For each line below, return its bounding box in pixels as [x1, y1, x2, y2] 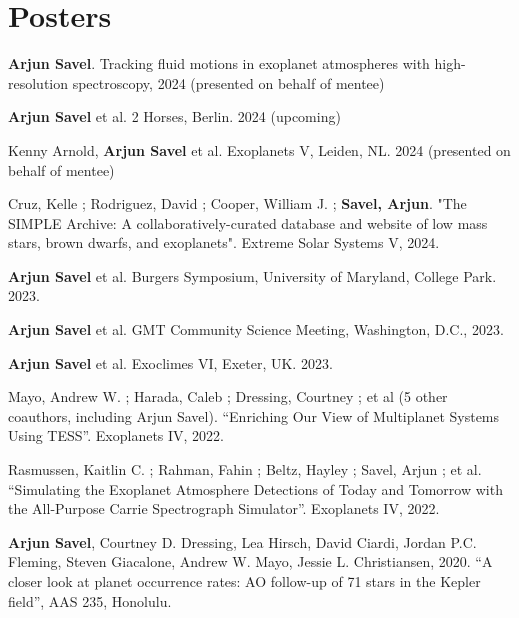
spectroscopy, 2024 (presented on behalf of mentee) [72, 72, 385, 93]
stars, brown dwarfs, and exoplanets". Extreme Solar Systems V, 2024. [8, 232, 440, 253]
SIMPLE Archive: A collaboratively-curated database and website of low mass [8, 212, 488, 233]
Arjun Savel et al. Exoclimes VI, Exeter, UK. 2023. [8, 352, 333, 373]
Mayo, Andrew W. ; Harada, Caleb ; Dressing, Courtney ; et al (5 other [8, 386, 448, 407]
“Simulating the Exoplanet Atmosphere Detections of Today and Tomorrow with [8, 478, 503, 499]
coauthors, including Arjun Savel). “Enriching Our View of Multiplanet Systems [8, 405, 500, 426]
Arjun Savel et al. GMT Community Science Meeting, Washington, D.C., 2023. [8, 319, 504, 340]
